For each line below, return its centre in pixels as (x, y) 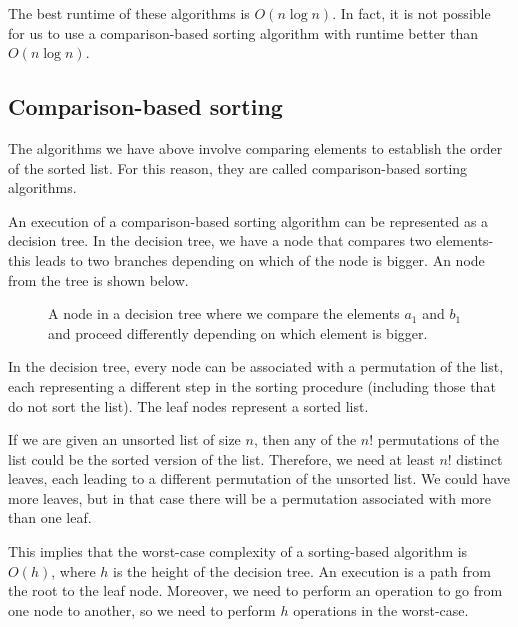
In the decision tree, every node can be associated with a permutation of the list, (256, 366)
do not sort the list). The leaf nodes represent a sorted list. (188, 405)
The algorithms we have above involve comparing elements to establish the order (255, 147)
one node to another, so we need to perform (142, 609)
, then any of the (305, 439)
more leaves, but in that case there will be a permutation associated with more (250, 497)
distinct (479, 458)
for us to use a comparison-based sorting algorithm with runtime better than (243, 32)
